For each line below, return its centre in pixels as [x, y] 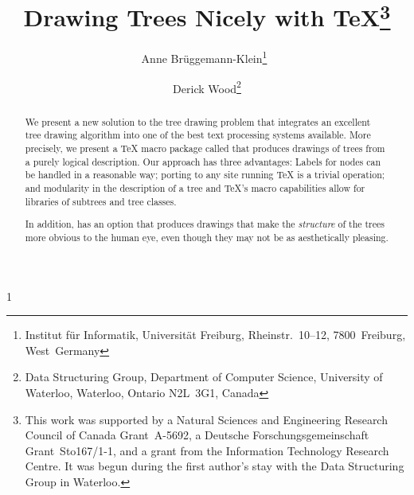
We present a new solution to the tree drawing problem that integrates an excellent [198, 121]
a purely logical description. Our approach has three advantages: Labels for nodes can [203, 161]
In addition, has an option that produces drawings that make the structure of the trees [205, 224]
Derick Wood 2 [207, 87]
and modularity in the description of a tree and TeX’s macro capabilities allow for [195, 188]
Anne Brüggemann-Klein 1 [204, 57]
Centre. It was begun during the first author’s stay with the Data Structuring [215, 466]
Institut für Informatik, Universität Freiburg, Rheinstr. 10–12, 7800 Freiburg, [215, 335]
